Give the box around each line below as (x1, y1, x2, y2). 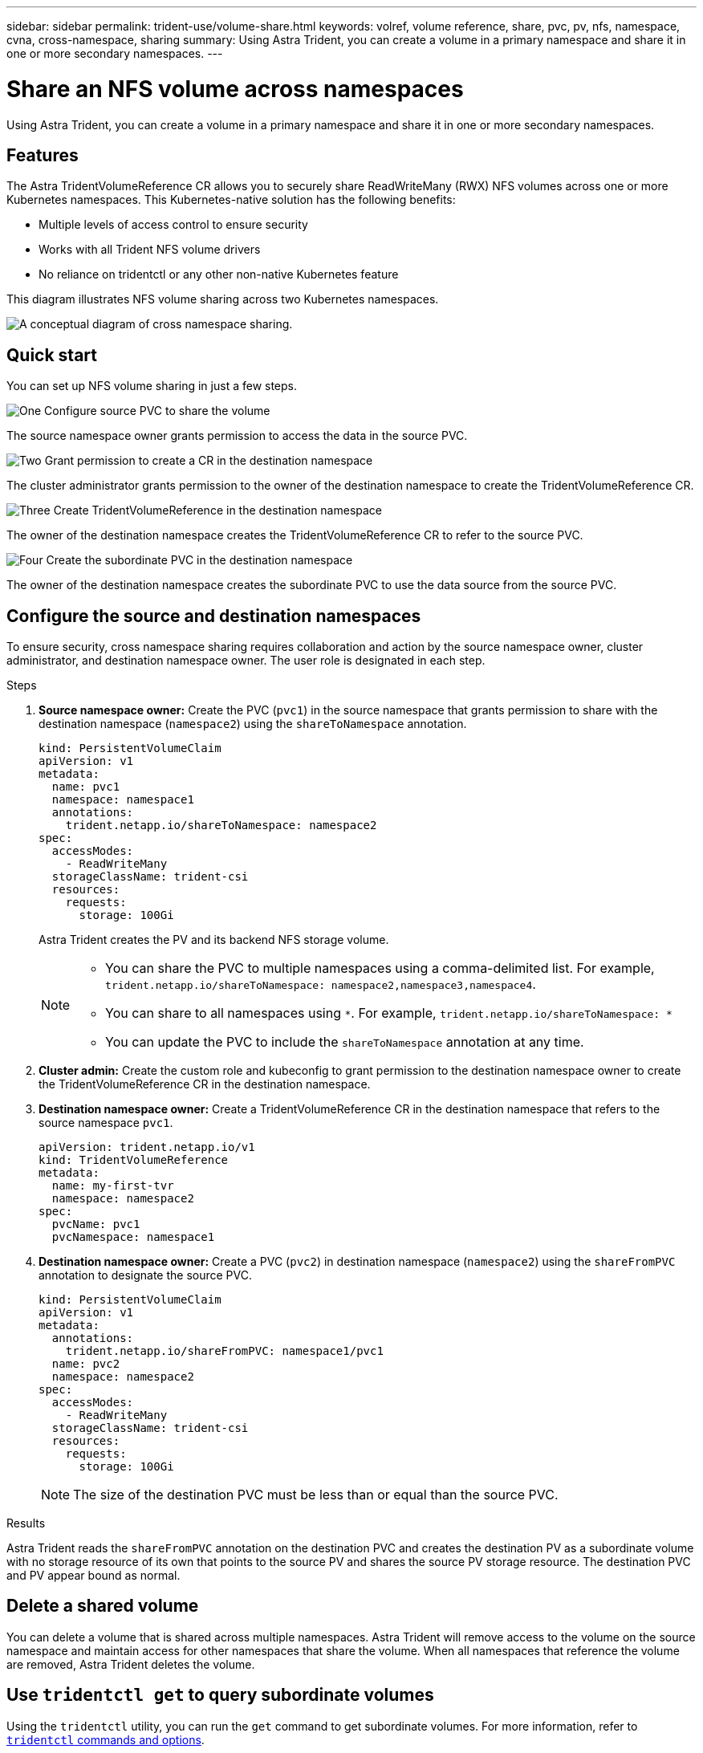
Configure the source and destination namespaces (6, 605, 421, 626)
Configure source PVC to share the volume (44, 404, 270, 418)
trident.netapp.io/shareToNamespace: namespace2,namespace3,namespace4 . (105, 976, 536, 993)
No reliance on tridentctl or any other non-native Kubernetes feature (39, 267, 399, 282)
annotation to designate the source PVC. (39, 1268, 252, 1283)
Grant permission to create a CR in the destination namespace (44, 454, 373, 468)
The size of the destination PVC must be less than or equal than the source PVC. (73, 1487, 559, 1503)
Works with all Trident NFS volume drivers (39, 242, 261, 257)
